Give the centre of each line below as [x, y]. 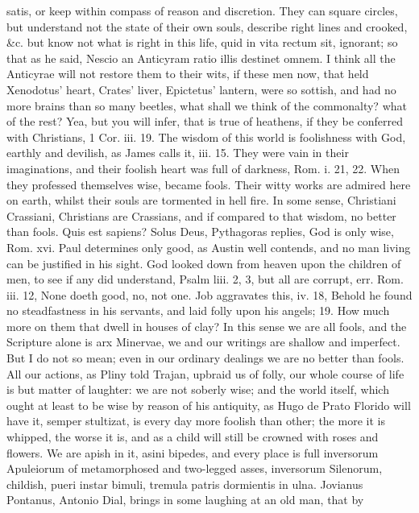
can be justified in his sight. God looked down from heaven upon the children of [204, 263]
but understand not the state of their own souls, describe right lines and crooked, [207, 26]
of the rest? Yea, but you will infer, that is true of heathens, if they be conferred [205, 121]
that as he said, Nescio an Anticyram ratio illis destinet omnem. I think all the [201, 58]
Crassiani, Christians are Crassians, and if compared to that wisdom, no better [201, 215]
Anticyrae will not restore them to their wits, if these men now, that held [188, 74]
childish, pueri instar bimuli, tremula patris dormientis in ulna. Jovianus [185, 484]
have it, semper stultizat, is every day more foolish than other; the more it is [196, 421]
